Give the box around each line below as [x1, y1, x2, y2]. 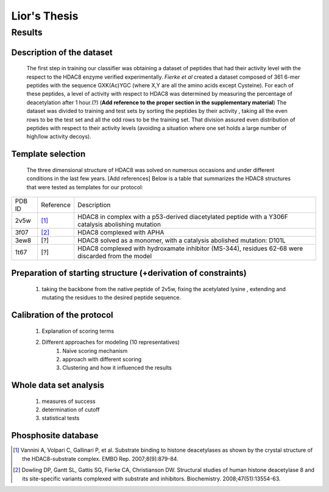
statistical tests [41, 414, 80, 422]
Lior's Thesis [11, 9, 79, 23]
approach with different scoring [62, 355, 142, 363]
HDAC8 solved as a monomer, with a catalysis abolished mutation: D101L [77, 236, 286, 244]
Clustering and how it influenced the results [62, 364, 172, 372]
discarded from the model [77, 251, 152, 260]
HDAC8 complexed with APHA [77, 228, 164, 236]
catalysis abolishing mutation [77, 220, 161, 228]
